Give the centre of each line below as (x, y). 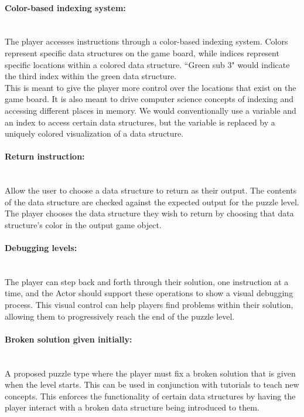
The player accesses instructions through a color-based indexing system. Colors (146, 41)
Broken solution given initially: (69, 339)
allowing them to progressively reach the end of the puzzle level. (120, 316)
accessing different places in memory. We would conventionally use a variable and (151, 110)
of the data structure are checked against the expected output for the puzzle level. (152, 201)
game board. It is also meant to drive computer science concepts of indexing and (149, 99)
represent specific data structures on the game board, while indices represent (142, 52)
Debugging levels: (41, 248)
